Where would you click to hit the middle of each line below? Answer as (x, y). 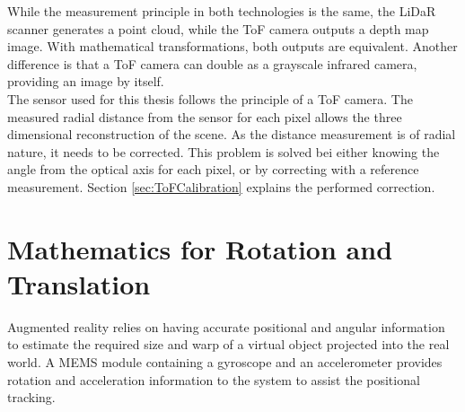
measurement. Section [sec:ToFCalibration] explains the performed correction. (221, 186)
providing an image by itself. (86, 81)
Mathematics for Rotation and (200, 248)
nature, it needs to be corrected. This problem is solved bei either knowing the (224, 151)
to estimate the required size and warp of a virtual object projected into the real (228, 344)
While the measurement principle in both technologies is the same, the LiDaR (222, 11)
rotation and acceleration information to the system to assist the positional (214, 379)
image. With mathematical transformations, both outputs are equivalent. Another (232, 46)
